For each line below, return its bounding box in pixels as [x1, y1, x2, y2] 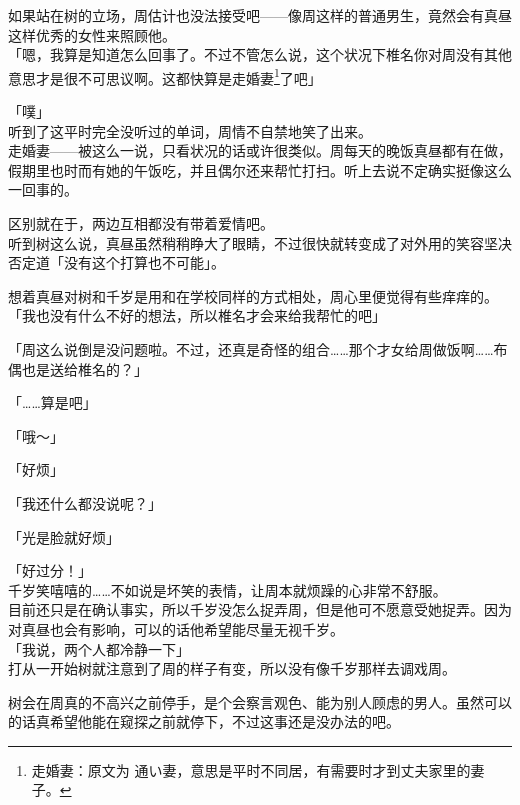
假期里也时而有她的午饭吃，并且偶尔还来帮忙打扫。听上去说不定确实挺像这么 [8, 159, 512, 180]
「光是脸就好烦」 [8, 526, 120, 547]
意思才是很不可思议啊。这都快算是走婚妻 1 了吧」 [8, 64, 322, 88]
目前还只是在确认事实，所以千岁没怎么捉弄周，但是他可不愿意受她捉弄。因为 [8, 599, 512, 620]
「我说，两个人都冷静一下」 [8, 638, 190, 659]
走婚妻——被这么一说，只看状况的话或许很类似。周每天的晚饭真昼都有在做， [8, 140, 512, 161]
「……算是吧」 [8, 392, 97, 413]
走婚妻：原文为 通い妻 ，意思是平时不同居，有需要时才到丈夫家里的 [31, 759, 471, 780]
